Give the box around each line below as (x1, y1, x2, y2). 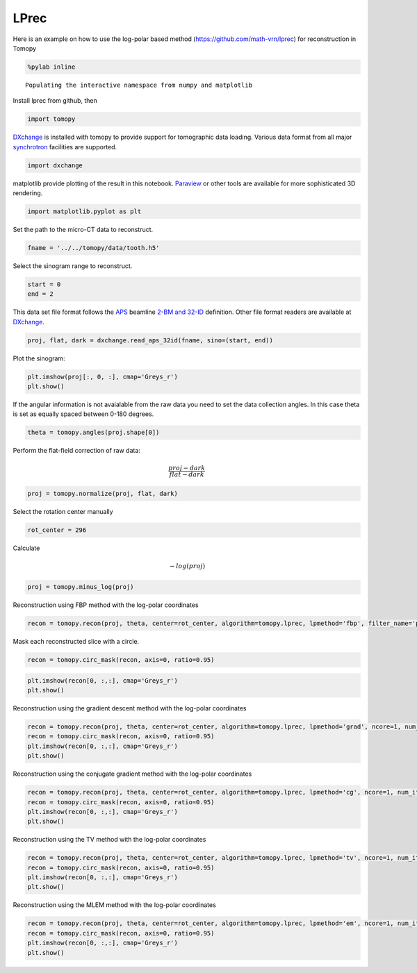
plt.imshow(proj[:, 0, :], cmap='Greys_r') (27, 372, 179, 381)
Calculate (13, 544, 40, 552)
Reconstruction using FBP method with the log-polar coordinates (13, 601, 199, 609)
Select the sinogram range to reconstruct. (13, 261, 133, 270)
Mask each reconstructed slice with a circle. (13, 638, 140, 646)
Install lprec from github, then (13, 97, 97, 105)
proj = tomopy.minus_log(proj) (27, 583, 135, 591)
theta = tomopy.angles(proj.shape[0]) (27, 429, 160, 437)
